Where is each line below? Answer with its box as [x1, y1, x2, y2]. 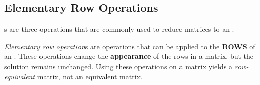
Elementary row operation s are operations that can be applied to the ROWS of [4, 40, 255, 51]
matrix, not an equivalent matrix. [37, 71, 143, 81]
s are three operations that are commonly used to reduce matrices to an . [4, 24, 234, 34]
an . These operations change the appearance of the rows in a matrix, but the [4, 51, 254, 61]
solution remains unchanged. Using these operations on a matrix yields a [4, 60, 233, 71]
